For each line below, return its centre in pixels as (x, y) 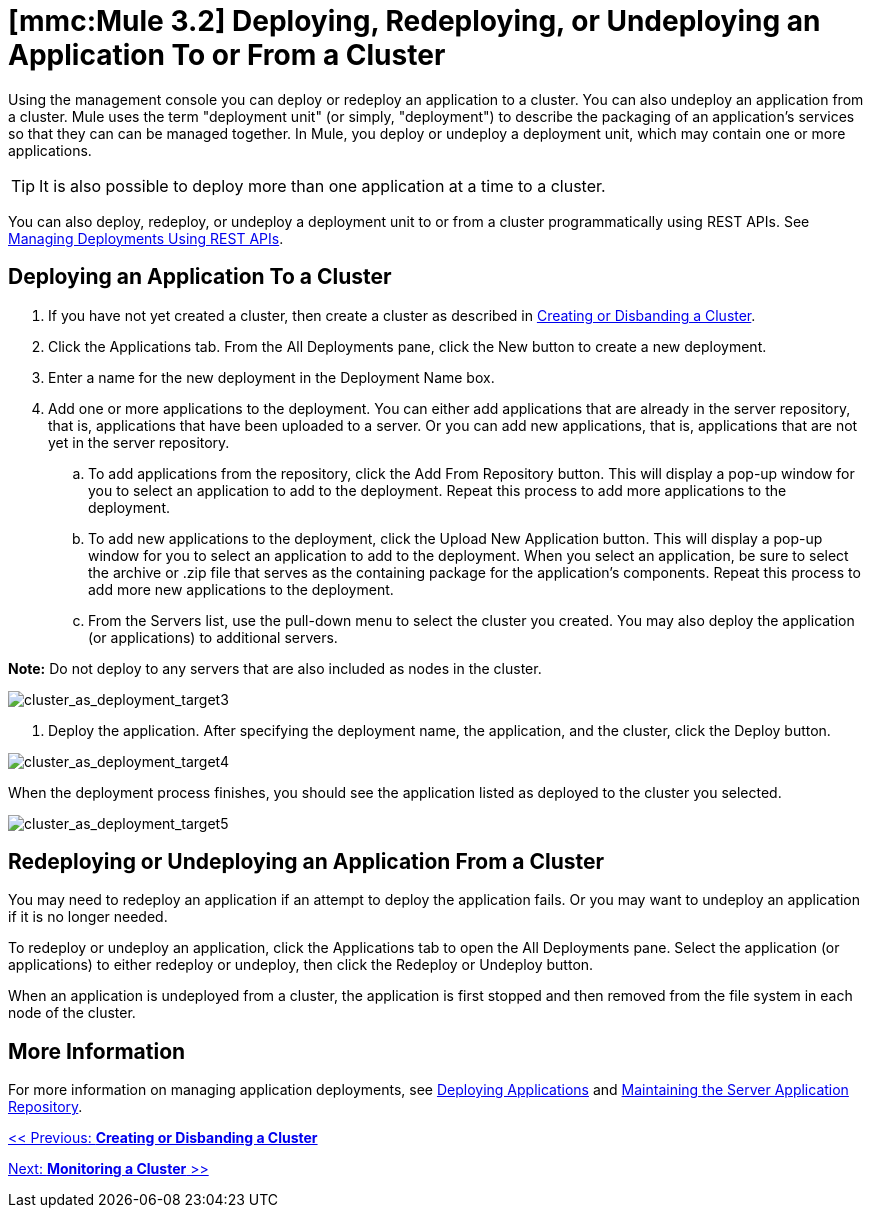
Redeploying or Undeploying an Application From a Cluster (306, 862)
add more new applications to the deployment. (241, 589)
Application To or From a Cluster (227, 55)
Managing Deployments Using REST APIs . (146, 238)
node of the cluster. (72, 1013)
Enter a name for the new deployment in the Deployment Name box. (271, 377)
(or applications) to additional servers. (213, 637)
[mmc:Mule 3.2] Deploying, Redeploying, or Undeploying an (414, 21)
